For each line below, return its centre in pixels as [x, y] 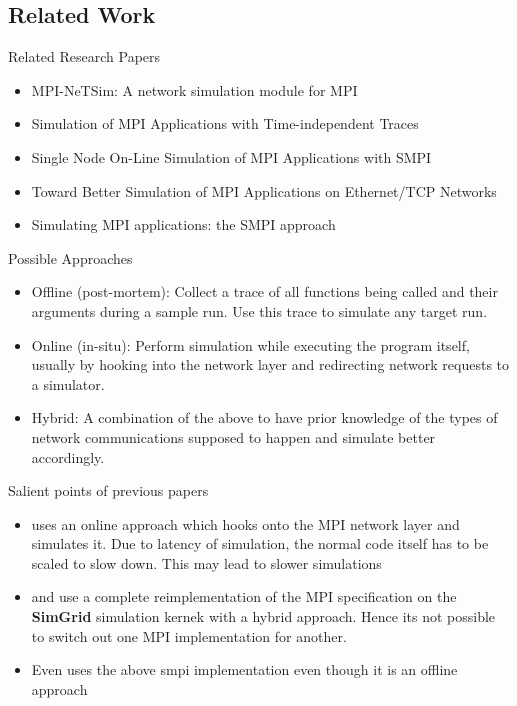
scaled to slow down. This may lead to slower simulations [206, 562]
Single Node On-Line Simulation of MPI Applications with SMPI [231, 156]
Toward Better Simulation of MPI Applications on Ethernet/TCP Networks [264, 190]
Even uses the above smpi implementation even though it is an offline [244, 669]
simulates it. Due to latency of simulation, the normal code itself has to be [260, 543]
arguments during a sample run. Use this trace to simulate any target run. [259, 310]
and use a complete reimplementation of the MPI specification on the [244, 596]
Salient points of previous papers [108, 490]
